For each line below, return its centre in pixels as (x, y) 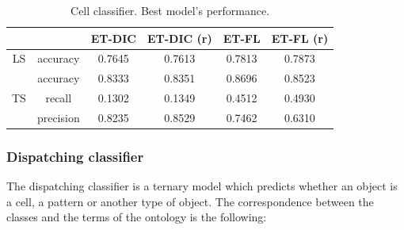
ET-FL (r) (300, 38)
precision (58, 117)
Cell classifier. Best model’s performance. (170, 10)
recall (59, 98)
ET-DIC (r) (179, 38)
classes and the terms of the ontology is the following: (137, 217)
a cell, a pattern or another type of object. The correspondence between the (190, 201)
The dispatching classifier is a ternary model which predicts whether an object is (202, 186)
